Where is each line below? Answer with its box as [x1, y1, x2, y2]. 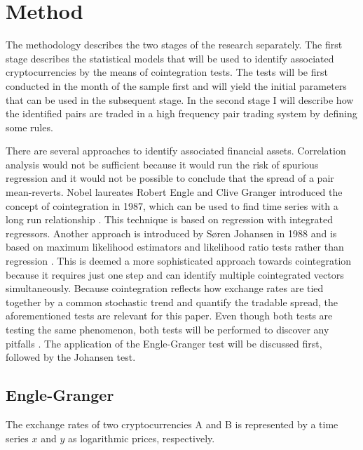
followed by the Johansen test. [6, 350, 136, 364]
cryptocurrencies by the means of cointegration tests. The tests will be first [6, 65, 328, 79]
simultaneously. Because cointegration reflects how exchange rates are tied [6, 281, 324, 296]
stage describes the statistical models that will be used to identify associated [6, 51, 334, 65]
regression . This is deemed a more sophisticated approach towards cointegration [6, 253, 352, 268]
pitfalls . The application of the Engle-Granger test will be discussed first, [6, 336, 322, 350]
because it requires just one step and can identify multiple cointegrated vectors [6, 267, 344, 282]
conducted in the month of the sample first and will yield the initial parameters [6, 78, 347, 93]
